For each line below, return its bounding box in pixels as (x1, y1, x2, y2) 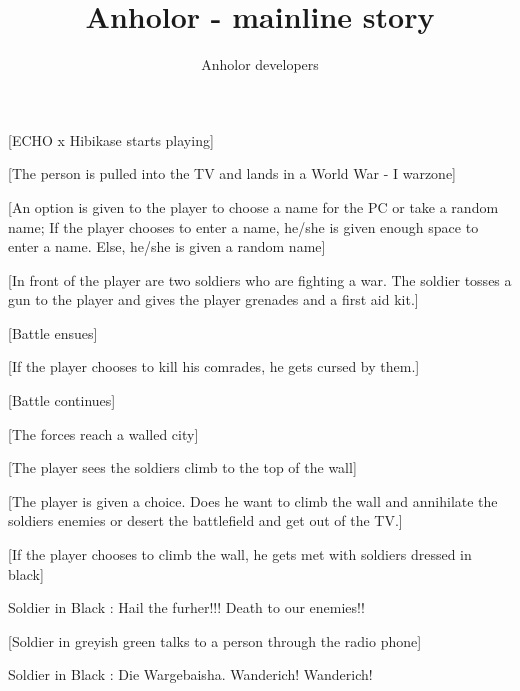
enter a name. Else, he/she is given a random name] (8, 236, 326, 257)
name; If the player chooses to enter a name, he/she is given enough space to (8, 216, 479, 237)
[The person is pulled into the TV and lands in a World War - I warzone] (8, 163, 457, 184)
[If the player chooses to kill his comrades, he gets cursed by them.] (8, 356, 420, 377)
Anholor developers (201, 54, 319, 75)
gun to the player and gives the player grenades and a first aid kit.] (8, 289, 419, 310)
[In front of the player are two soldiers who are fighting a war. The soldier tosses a (8, 269, 512, 290)
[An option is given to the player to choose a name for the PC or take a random (8, 196, 499, 217)
